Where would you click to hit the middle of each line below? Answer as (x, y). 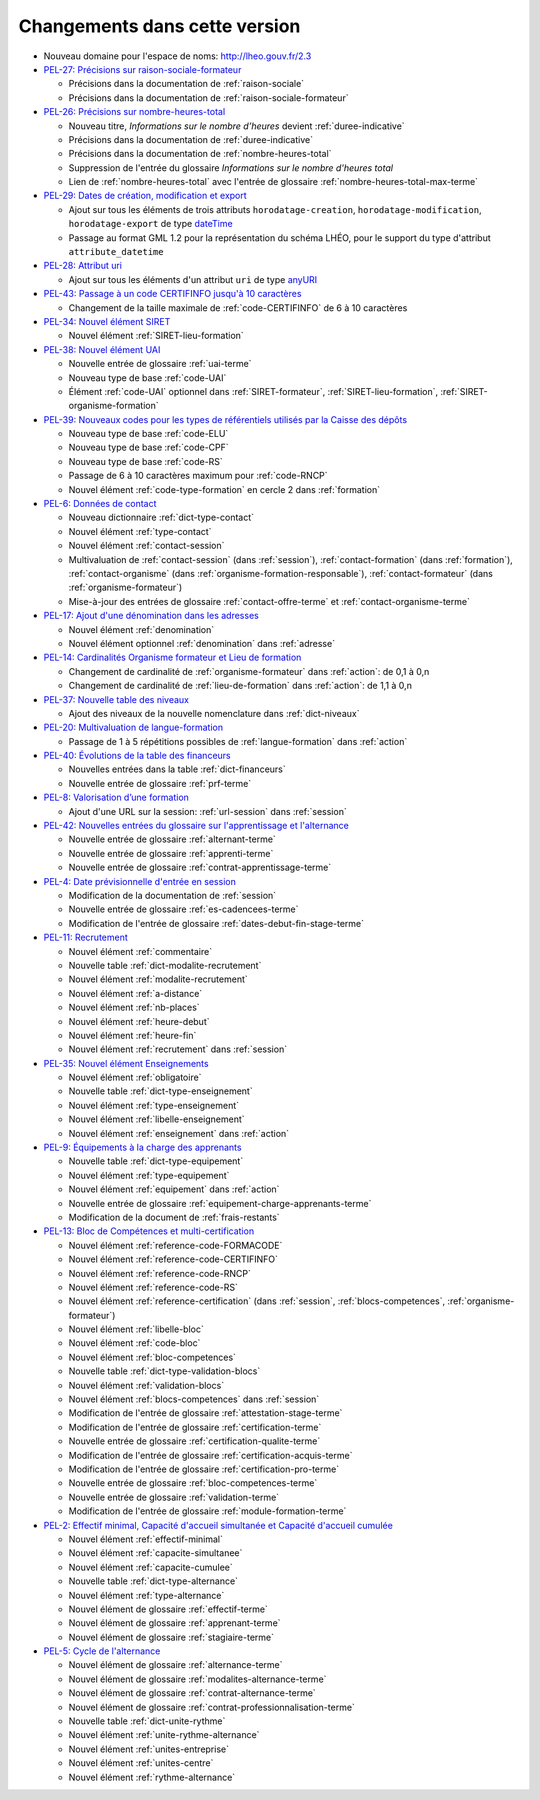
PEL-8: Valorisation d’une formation (116, 797)
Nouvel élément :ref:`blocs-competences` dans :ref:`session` (194, 1399)
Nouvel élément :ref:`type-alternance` (146, 1595)
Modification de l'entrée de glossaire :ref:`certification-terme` (195, 1427)
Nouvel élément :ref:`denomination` (141, 629)
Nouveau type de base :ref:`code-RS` (146, 461)
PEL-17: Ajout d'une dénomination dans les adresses (151, 616)
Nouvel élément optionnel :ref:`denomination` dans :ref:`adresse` (201, 643)
